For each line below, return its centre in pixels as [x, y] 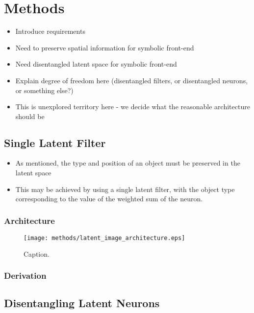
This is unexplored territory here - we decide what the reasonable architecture [133, 107]
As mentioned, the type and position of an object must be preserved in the [128, 163]
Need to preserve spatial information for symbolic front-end [105, 47]
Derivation [25, 276]
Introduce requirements [50, 31]
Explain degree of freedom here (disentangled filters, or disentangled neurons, [132, 80]
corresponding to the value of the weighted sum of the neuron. [109, 199]
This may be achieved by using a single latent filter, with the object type [125, 189]
